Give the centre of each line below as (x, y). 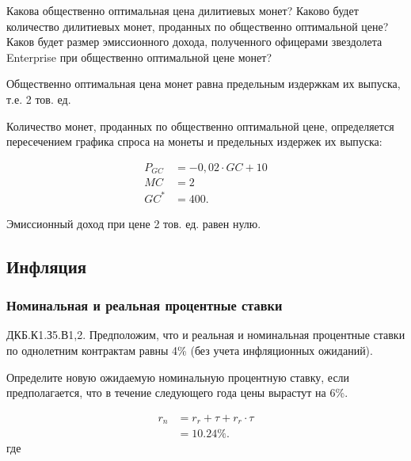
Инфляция (47, 266)
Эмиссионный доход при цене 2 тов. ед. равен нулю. (134, 223)
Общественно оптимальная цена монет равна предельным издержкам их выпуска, (204, 84)
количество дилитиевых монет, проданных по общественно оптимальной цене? (198, 26)
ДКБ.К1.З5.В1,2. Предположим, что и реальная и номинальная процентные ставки (206, 335)
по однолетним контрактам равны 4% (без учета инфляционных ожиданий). (190, 350)
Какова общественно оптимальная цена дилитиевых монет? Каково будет (183, 10)
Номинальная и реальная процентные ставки (145, 305)
